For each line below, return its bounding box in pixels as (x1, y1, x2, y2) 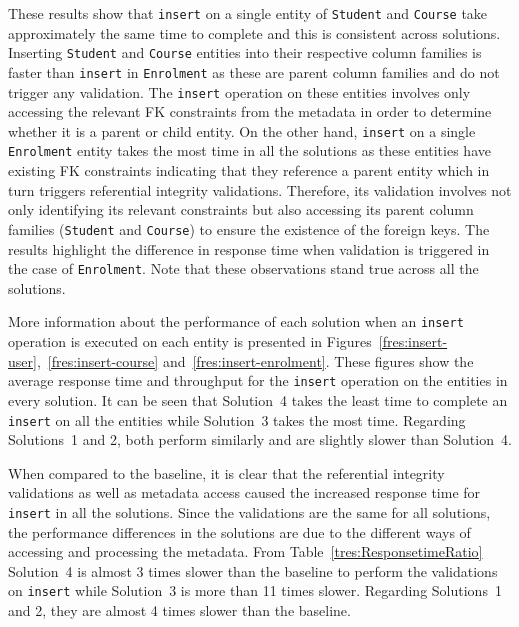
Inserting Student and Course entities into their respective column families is (8, 42, 482, 63)
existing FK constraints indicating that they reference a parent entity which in (8, 160, 490, 181)
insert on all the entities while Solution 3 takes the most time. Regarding (8, 409, 466, 430)
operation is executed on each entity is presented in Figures (8, 331, 372, 352)
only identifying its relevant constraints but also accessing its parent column (8, 199, 474, 220)
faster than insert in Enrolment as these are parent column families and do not (8, 61, 500, 82)
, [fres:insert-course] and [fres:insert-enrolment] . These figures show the (36, 350, 474, 371)
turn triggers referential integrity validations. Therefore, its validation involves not (8, 179, 512, 200)
